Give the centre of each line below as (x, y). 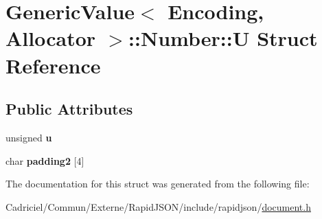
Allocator (51, 38)
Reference (53, 65)
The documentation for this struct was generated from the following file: (158, 184)
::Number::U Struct (223, 38)
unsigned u (29, 137)
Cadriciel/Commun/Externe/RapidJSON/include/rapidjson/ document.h (158, 206)
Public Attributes (69, 109)
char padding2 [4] (45, 160)
